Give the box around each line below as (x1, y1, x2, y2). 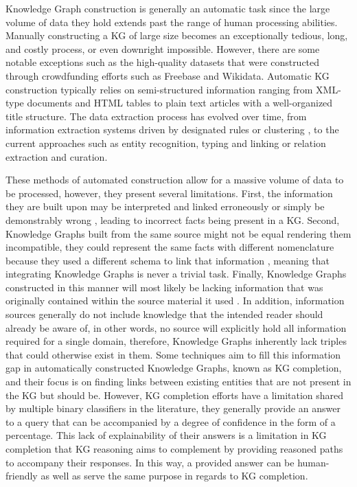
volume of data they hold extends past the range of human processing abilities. (5, 14, 338, 29)
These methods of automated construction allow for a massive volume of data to (5, 172, 344, 187)
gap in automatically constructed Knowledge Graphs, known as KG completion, (5, 361, 342, 375)
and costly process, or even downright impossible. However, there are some (5, 41, 320, 56)
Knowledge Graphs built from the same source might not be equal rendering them (5, 226, 352, 240)
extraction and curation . (5, 149, 108, 163)
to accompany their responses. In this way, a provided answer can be (5, 455, 295, 469)
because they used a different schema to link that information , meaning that (5, 253, 330, 267)
